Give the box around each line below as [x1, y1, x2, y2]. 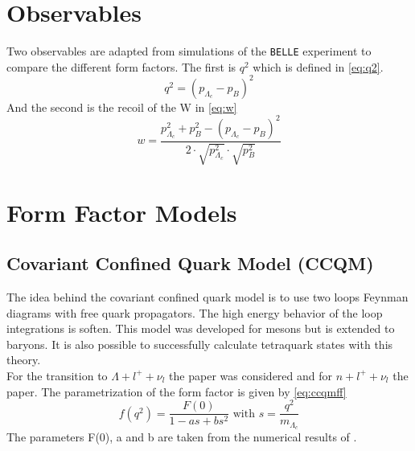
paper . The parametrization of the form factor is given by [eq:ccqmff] [6, 383, 347, 400]
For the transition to [6, 367, 108, 383]
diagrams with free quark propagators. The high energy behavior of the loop [6, 304, 383, 321]
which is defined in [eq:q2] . [253, 58, 384, 75]
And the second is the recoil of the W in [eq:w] [6, 98, 237, 115]
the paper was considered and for [169, 367, 333, 383]
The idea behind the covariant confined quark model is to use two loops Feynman [6, 288, 409, 305]
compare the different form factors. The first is [6, 58, 236, 75]
